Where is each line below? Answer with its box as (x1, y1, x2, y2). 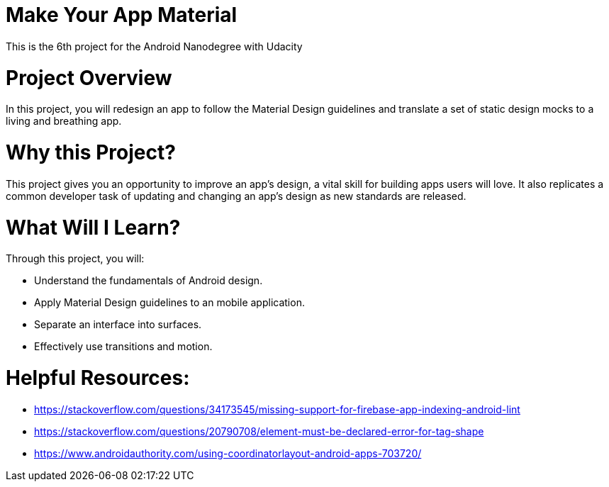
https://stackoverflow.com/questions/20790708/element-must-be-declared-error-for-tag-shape (34, 425, 484, 437)
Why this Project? (6, 140, 176, 164)
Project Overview (6, 65, 172, 90)
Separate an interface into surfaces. (34, 318, 202, 331)
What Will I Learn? (6, 215, 181, 240)
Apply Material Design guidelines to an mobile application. (34, 296, 305, 309)
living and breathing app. (6, 115, 122, 128)
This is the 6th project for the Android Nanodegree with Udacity (6, 40, 303, 52)
